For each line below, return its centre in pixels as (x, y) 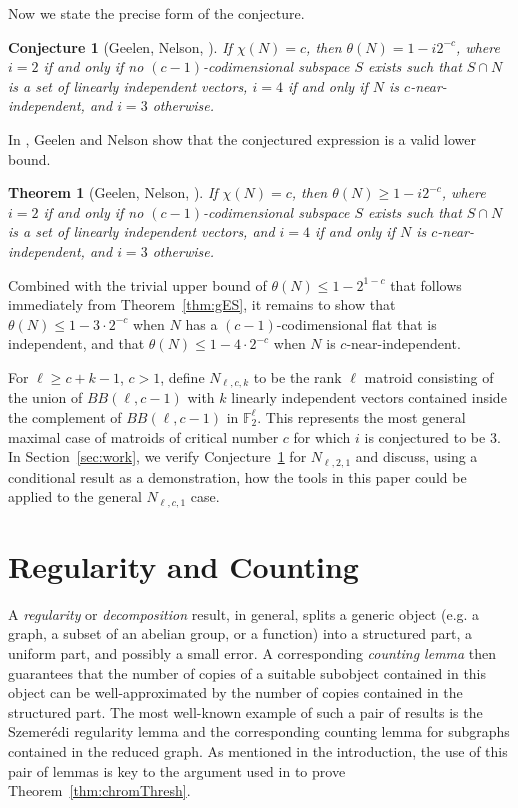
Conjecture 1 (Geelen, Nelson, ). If (120, 46)
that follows (426, 284)
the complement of (65, 416)
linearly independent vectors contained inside (369, 397)
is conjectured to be (425, 436)
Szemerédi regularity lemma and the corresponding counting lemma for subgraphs (259, 731)
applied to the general (75, 496)
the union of (45, 397)
